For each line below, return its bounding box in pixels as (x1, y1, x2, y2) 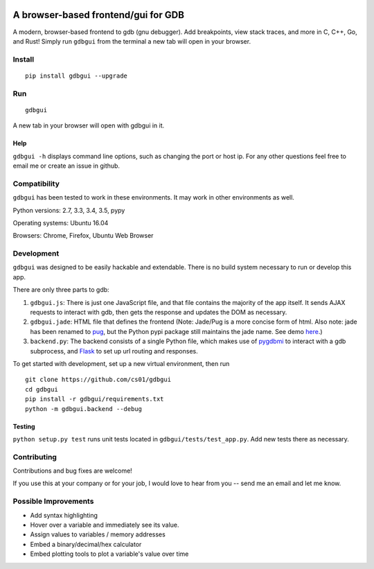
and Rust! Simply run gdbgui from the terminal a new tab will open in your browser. (12, 37, 251, 45)
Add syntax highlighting (30, 511, 98, 519)
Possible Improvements (12, 496, 94, 506)
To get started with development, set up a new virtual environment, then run (12, 359, 230, 367)
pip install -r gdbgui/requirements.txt (25, 395, 164, 403)
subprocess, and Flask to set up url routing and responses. (30, 347, 198, 355)
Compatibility (12, 179, 60, 189)
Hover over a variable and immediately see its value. (30, 520, 179, 529)
